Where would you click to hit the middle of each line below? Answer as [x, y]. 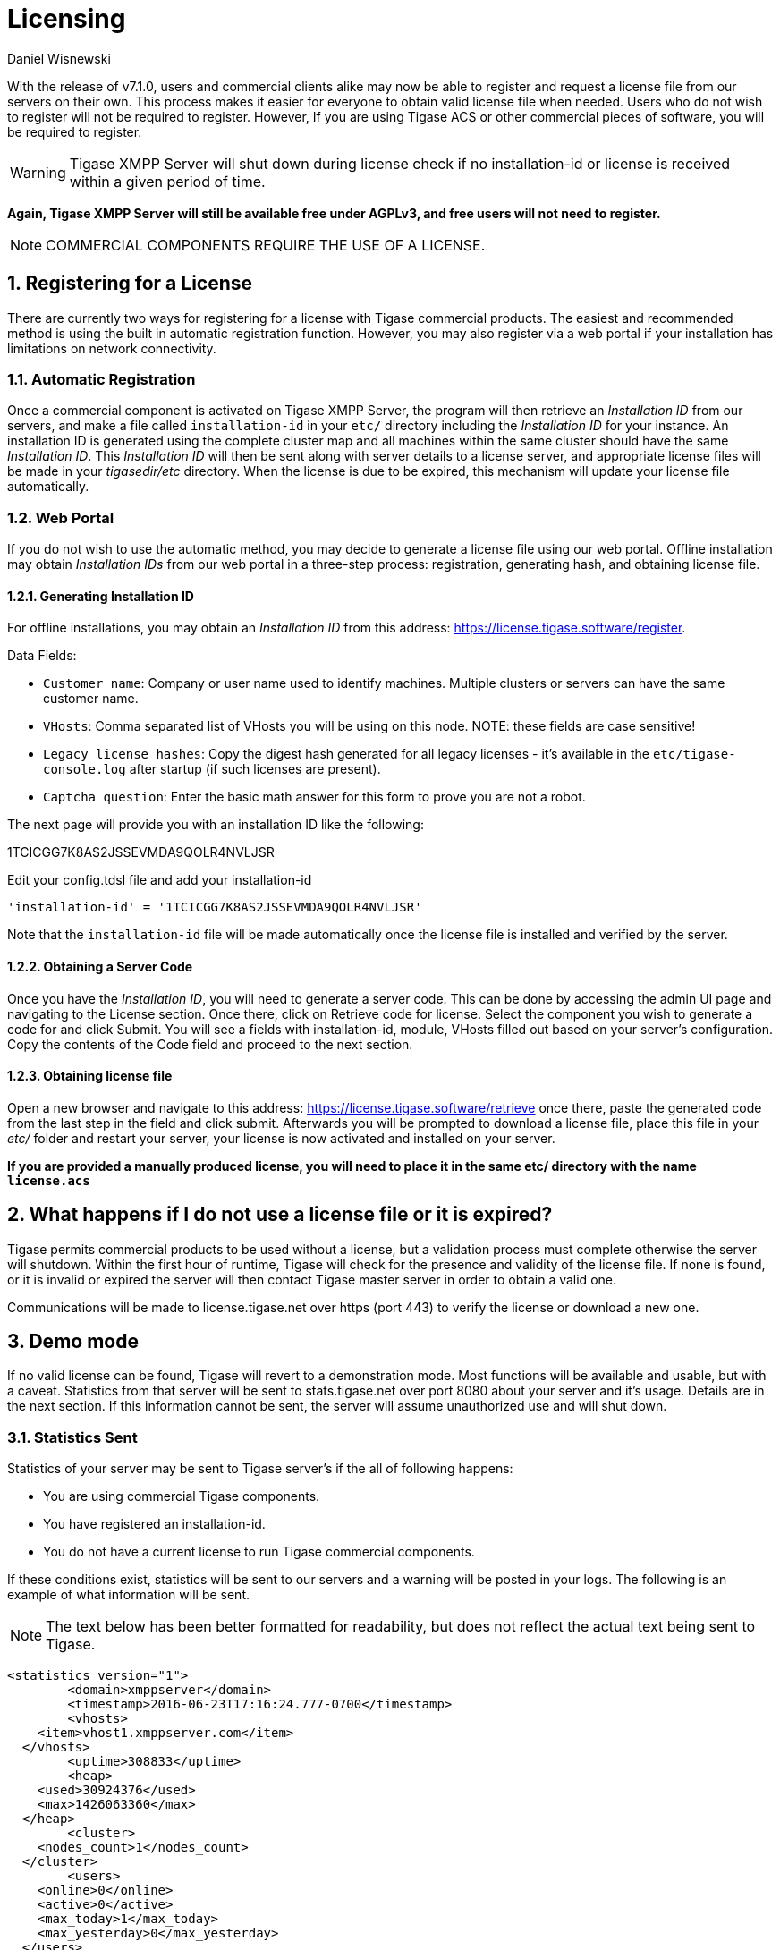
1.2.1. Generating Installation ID [101, 596]
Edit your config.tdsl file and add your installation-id [160, 880]
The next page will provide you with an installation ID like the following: [216, 825]
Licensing [67, 19]
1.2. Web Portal [61, 517]
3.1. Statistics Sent [72, 1437]
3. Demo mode [73, 1342]
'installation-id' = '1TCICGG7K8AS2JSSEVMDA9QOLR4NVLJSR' [215, 907]
